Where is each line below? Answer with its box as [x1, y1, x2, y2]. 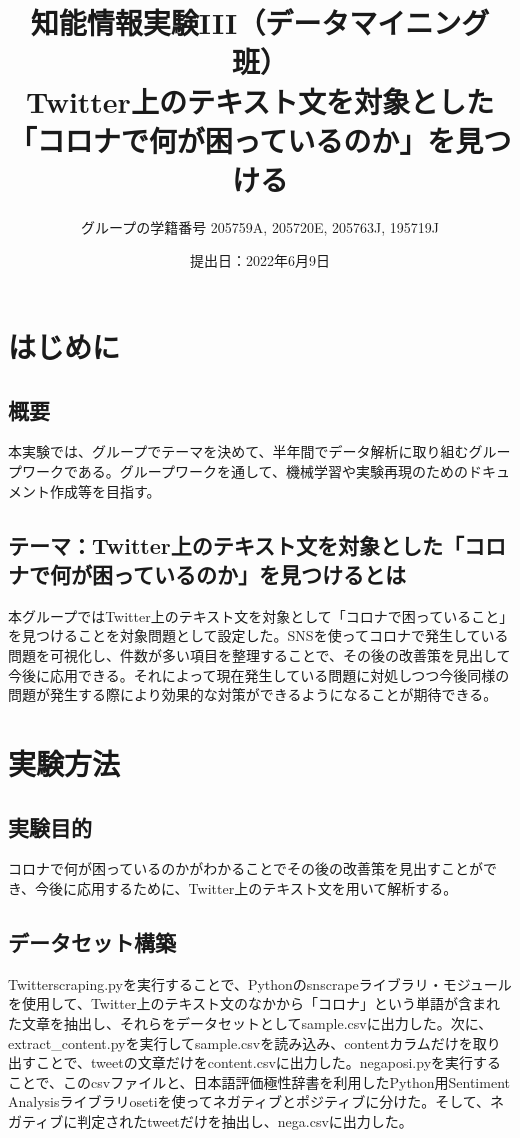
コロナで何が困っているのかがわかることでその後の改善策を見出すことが [8, 858, 483, 879]
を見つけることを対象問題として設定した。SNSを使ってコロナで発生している [8, 625, 509, 646]
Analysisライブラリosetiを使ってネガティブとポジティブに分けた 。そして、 [8, 1091, 491, 1112]
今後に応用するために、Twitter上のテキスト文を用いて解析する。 [35, 877, 458, 898]
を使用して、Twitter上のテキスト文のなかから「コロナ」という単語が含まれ [8, 993, 500, 1014]
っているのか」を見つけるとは [112, 559, 406, 590]
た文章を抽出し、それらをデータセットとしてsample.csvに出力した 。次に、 [8, 1012, 493, 1033]
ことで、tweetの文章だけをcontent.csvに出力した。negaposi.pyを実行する [35, 1052, 502, 1073]
